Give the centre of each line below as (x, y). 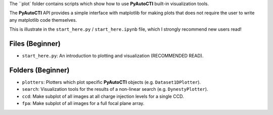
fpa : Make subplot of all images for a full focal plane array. (83, 103)
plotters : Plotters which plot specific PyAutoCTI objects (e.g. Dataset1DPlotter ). (111, 82)
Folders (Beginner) (39, 70)
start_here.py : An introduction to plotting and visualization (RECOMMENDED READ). (113, 56)
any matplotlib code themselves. (43, 20)
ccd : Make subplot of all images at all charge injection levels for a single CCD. (103, 96)
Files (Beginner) (35, 44)
